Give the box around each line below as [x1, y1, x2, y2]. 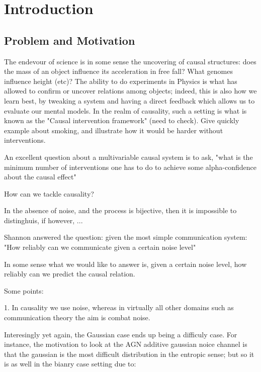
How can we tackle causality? [4, 188, 94, 199]
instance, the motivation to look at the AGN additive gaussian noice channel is [4, 339, 247, 349]
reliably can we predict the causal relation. [4, 268, 135, 279]
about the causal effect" [4, 171, 76, 182]
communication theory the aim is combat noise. [4, 312, 150, 323]
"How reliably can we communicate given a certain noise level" [4, 242, 196, 252]
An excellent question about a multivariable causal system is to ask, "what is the [4, 151, 253, 162]
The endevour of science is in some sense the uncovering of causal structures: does [4, 56, 256, 66]
